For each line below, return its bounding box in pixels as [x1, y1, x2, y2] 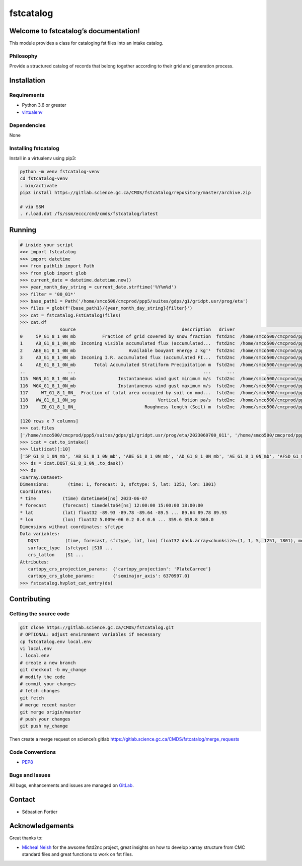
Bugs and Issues [9, 772, 51, 779]
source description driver [59, 326, 235, 332]
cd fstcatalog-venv [20, 176, 68, 181]
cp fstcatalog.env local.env [20, 638, 92, 644]
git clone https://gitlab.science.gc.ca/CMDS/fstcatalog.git [20, 624, 174, 630]
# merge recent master [20, 702, 76, 708]
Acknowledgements [9, 822, 74, 830]
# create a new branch [20, 660, 76, 666]
